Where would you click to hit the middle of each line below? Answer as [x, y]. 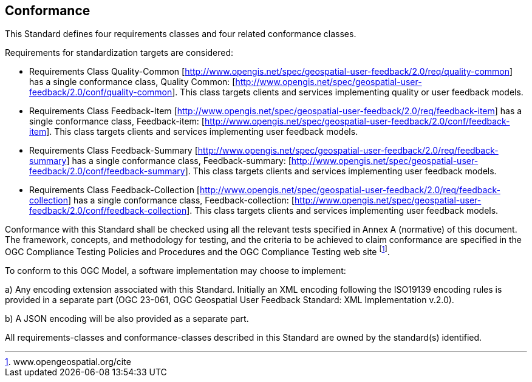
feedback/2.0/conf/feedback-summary [107, 171]
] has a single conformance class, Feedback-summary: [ [179, 161]
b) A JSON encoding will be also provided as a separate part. [127, 319]
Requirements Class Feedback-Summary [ [114, 151]
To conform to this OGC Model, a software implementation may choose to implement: [176, 271]
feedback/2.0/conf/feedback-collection [108, 211]
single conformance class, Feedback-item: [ [117, 121]
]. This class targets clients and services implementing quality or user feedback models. [348, 92]
